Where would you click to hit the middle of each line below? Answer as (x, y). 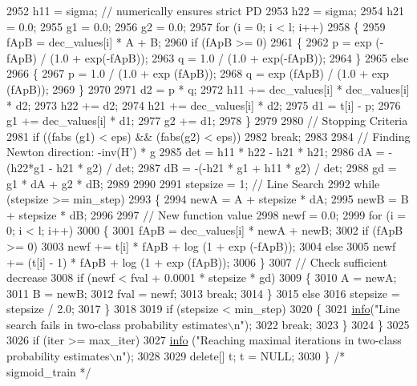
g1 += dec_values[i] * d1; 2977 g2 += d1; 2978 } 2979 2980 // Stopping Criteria (207, 121)
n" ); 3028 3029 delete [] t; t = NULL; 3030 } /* (231, 356)
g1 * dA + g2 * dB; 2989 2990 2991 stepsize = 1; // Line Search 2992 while (193, 183)
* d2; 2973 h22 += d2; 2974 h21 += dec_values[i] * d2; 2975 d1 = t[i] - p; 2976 (204, 105)
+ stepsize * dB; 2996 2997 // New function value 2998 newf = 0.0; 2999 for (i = (206, 214)
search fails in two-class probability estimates (117, 324)
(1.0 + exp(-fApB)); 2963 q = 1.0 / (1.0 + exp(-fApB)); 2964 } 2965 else (229, 57)
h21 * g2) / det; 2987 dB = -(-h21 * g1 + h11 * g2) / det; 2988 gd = (227, 167)
